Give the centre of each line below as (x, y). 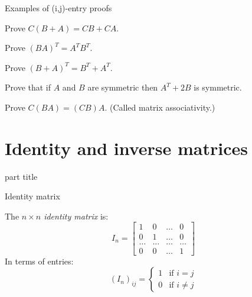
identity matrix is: (76, 216)
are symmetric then (123, 87)
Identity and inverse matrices (127, 148)
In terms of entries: (39, 261)
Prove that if (28, 87)
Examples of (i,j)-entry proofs (58, 8)
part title (21, 176)
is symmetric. (218, 87)
